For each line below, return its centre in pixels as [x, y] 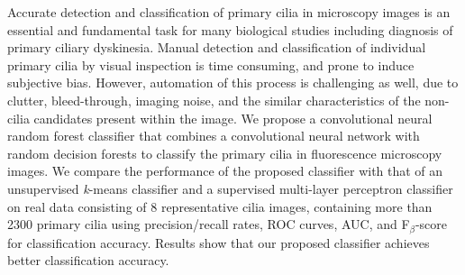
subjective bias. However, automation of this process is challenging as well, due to [233, 82]
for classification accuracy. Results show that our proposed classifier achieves [219, 242]
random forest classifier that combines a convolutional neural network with [214, 136]
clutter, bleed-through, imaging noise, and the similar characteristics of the [214, 100]
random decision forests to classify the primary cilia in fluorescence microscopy [225, 153]
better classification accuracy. [88, 260]
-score [431, 224]
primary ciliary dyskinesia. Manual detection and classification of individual [217, 47]
